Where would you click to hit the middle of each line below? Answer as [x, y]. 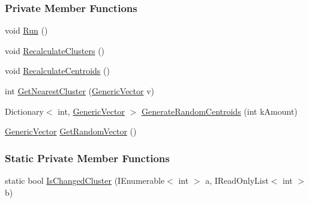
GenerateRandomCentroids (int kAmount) [219, 111]
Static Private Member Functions [87, 158]
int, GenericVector [91, 111]
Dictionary [24, 111]
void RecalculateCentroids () [57, 71]
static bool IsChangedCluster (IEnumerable [85, 180]
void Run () [26, 30]
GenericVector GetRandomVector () [71, 131]
